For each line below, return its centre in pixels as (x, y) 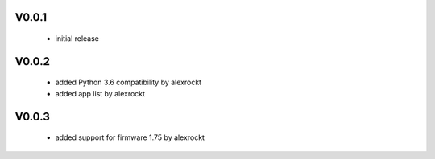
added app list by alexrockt (100, 93)
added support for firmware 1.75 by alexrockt (130, 137)
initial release (77, 39)
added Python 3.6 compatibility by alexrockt (128, 82)
